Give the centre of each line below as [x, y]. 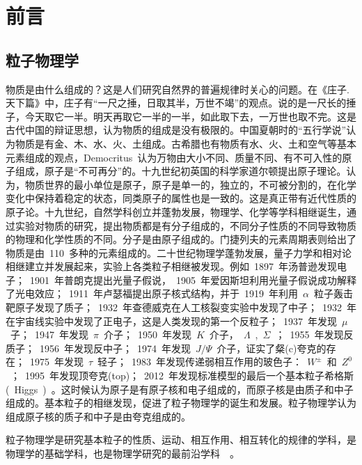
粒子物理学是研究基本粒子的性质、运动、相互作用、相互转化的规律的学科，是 [181, 440]
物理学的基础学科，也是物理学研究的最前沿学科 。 [123, 454]
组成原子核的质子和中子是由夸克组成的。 [98, 416]
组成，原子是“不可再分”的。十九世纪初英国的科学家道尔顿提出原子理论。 [181, 171]
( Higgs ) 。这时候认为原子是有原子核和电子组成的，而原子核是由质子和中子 [180, 389]
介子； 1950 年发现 [147, 334]
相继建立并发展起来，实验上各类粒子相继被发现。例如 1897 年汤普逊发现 [171, 266]
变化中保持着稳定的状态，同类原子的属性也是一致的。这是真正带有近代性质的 [181, 198]
